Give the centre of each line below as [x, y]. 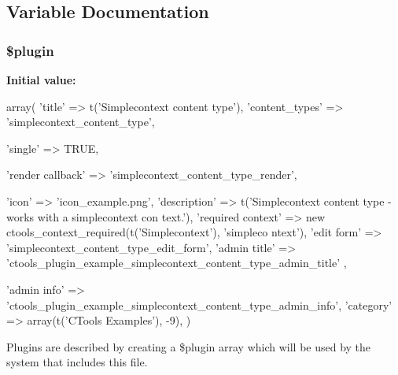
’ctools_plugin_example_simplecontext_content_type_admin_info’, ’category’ [199, 304]
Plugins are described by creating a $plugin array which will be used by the [189, 346]
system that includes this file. [77, 362]
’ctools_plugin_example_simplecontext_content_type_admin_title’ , [177, 263]
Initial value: [41, 80]
